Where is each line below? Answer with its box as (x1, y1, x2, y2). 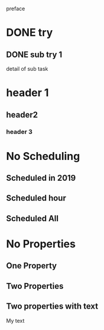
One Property (6, 261, 57, 271)
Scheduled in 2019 (6, 173, 76, 183)
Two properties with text (6, 301, 99, 312)
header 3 (6, 127, 32, 136)
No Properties (6, 237, 76, 251)
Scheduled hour (6, 193, 66, 203)
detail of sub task (6, 65, 48, 72)
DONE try (6, 26, 53, 39)
